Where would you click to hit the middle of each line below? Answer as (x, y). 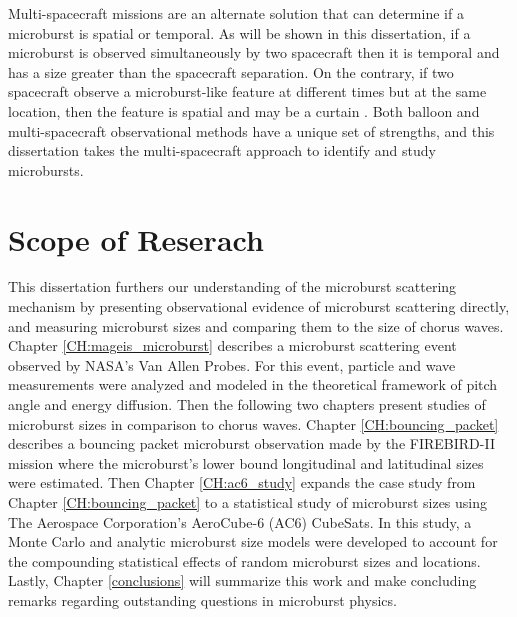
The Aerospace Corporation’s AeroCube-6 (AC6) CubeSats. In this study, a (240, 521)
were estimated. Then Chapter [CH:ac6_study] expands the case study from (242, 482)
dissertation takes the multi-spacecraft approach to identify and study (222, 150)
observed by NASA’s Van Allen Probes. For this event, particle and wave (232, 364)
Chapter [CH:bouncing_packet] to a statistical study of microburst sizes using (248, 502)
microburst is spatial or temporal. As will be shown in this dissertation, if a (239, 32)
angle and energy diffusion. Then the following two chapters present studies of (247, 404)
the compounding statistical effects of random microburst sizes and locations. (244, 560)
